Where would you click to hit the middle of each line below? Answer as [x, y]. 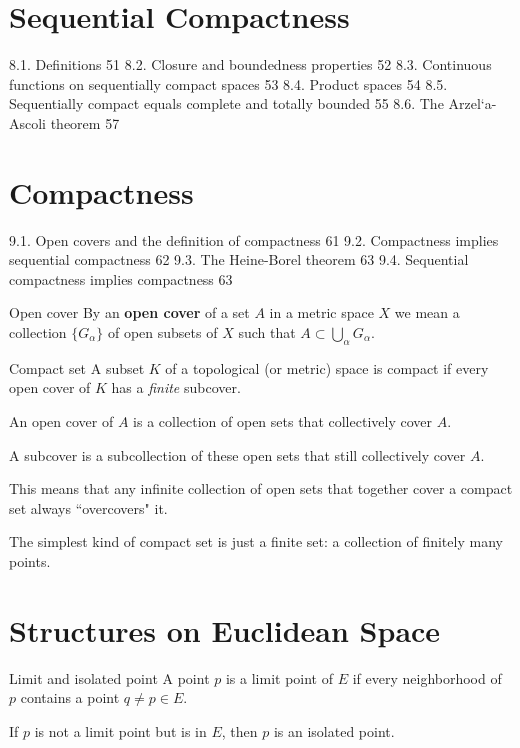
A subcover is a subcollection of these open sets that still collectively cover [237, 454]
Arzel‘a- [472, 103]
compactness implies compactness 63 [121, 278]
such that [267, 332]
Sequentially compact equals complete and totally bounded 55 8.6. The [226, 103]
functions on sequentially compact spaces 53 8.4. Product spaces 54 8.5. [228, 83]
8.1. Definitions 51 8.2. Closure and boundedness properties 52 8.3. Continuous [250, 64]
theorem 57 [85, 122]
